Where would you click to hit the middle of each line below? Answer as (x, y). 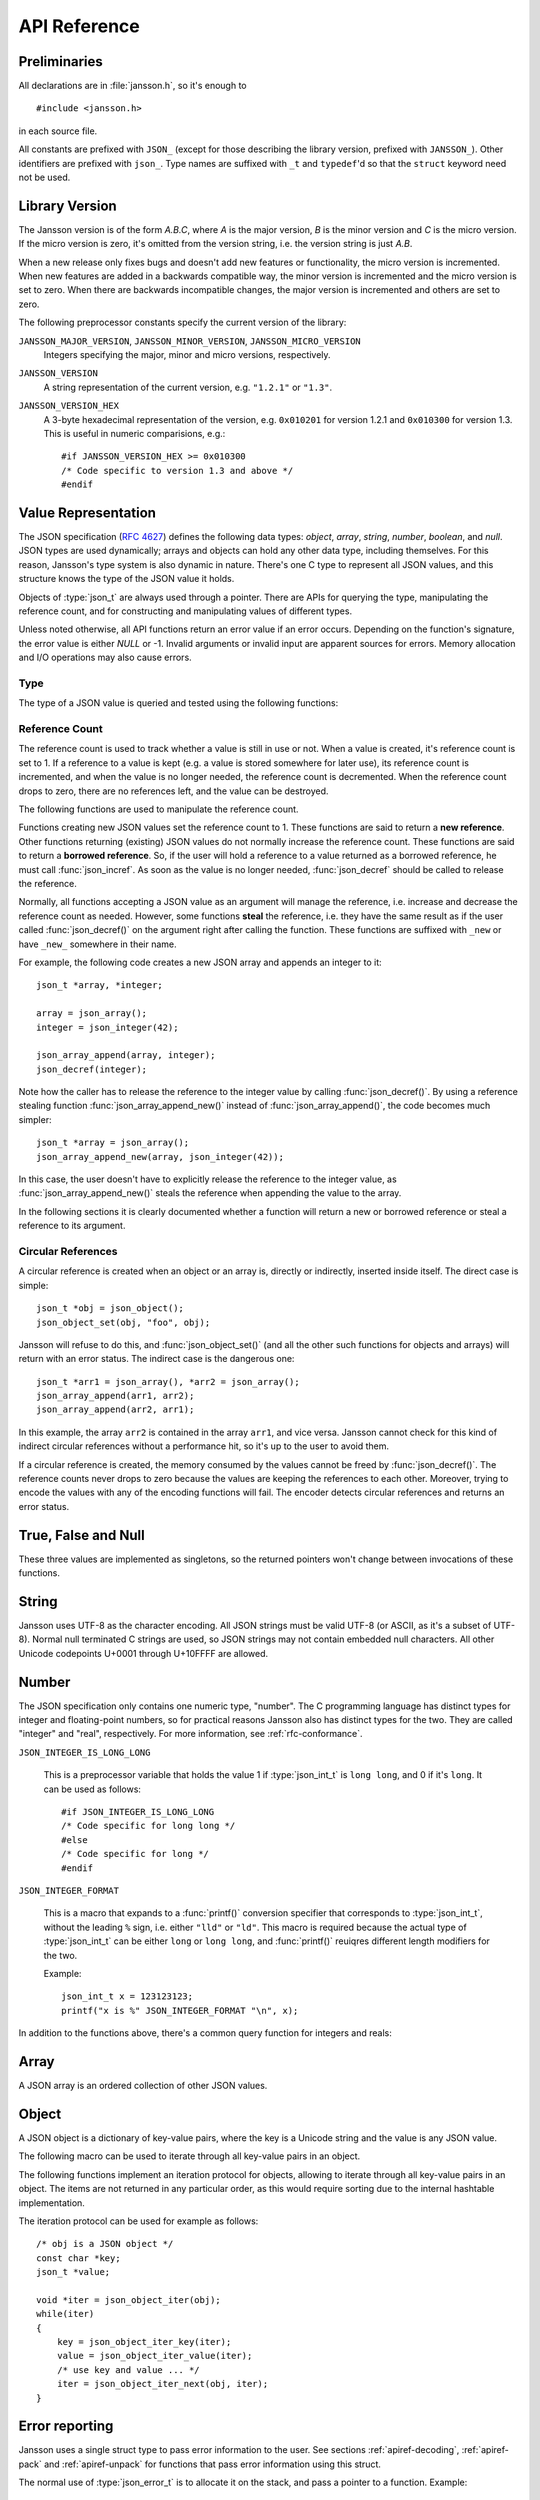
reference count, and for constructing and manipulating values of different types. (185, 611)
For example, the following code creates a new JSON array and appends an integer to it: (200, 962)
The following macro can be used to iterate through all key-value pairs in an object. (189, 2156)
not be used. (44, 177)
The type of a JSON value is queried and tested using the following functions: (178, 703)
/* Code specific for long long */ (148, 1826)
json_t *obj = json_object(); (110, 1308)
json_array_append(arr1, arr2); (115, 1396)
